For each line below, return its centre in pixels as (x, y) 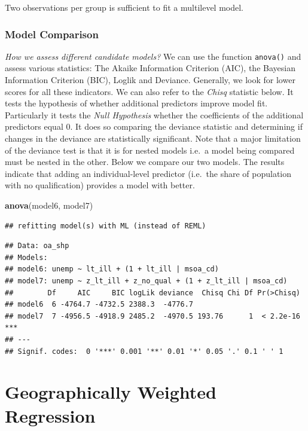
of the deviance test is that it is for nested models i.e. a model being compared (150, 150)
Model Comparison (52, 34)
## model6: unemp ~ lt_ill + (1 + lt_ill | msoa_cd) (112, 269)
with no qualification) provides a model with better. (100, 185)
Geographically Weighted (111, 392)
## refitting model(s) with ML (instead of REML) (106, 226)
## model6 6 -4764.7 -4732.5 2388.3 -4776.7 (99, 305)
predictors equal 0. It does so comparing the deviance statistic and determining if (154, 126)
